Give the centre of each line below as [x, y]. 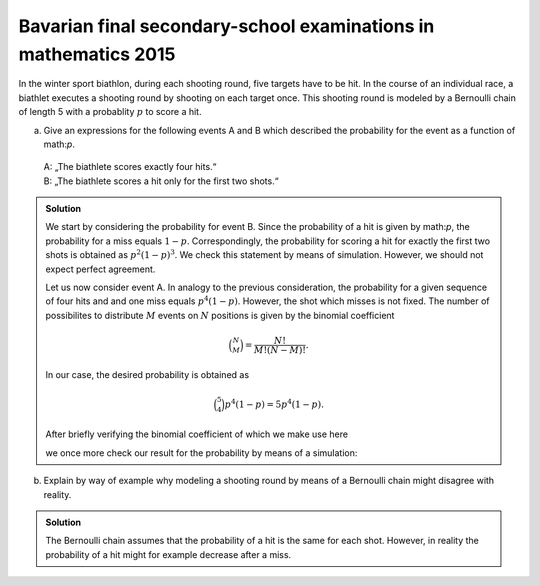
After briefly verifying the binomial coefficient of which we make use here [197, 434]
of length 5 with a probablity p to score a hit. [110, 112]
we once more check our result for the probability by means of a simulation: [201, 452]
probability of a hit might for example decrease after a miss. [168, 554]
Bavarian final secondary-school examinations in [226, 26]
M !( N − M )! [280, 350]
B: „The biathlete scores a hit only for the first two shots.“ [161, 181]
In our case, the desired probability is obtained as [147, 375]
